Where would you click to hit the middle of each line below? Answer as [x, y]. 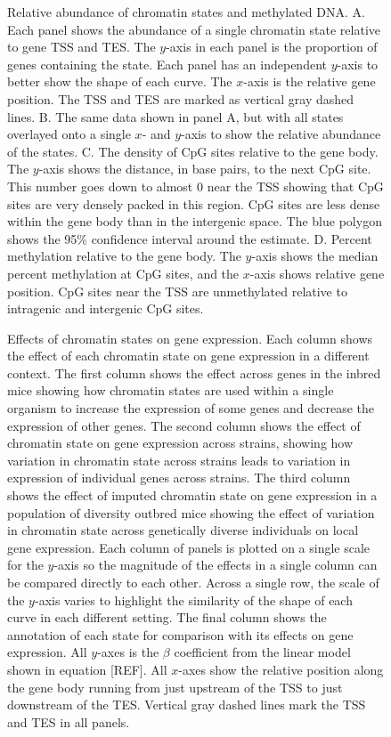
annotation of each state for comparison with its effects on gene [180, 634]
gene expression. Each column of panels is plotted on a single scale [189, 547]
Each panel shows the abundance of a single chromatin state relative [194, 29]
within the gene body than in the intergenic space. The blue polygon [195, 221]
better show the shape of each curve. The [120, 81]
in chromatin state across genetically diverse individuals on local [183, 530]
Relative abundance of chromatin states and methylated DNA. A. [186, 12]
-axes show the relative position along [281, 669]
